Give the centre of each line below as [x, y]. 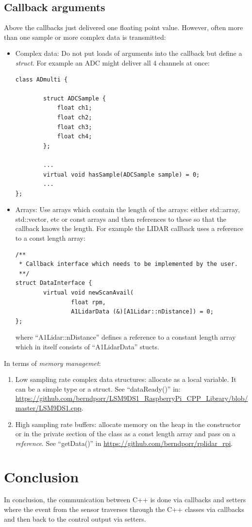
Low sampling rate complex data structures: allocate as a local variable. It [126, 379]
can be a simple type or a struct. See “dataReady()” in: [98, 388]
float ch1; [75, 108]
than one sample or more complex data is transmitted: [85, 37]
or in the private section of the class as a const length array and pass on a [126, 434]
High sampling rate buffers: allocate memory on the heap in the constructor [128, 424]
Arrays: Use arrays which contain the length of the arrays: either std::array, [127, 209]
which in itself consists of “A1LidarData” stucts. [87, 347]
